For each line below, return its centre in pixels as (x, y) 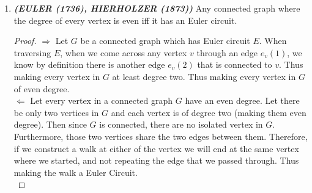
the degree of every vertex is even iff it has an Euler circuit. (125, 20)
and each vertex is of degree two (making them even (209, 112)
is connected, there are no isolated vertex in (181, 124)
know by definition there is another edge (89, 64)
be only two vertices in (56, 112)
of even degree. (42, 88)
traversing (32, 52)
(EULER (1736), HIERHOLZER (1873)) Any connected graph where (157, 8)
